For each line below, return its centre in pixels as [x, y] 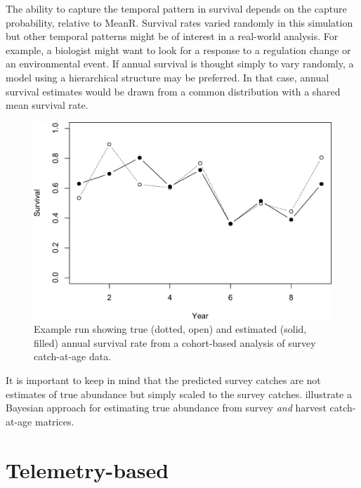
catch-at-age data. [73, 356]
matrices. [54, 421]
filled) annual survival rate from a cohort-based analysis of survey [175, 342]
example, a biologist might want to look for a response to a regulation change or [178, 50]
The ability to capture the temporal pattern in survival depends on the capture [176, 8]
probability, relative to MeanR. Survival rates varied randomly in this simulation [179, 22]
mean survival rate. [47, 105]
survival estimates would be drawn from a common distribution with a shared [173, 91]
